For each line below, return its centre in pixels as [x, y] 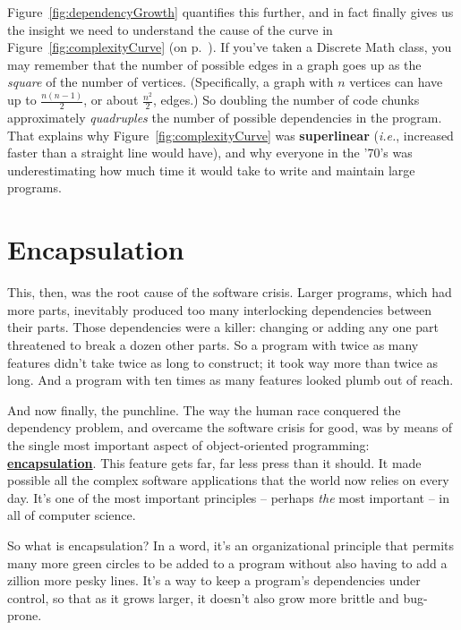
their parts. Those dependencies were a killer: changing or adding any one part [223, 327]
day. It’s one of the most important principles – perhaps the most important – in [229, 497]
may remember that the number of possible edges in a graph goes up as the [214, 64]
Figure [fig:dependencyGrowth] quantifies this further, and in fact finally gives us [230, 12]
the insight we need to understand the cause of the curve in [170, 29]
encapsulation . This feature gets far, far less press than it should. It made [214, 462]
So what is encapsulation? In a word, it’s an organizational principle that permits [231, 545]
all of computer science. [72, 515]
